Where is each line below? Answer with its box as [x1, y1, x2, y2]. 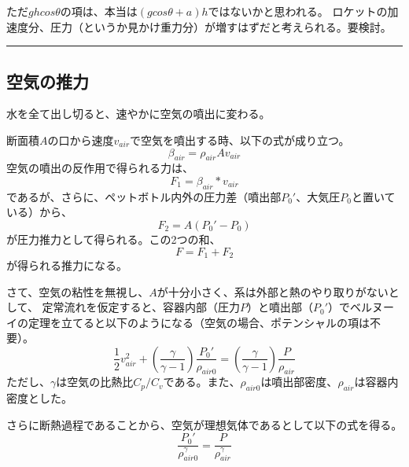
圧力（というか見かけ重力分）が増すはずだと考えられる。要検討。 [50, 18, 392, 35]
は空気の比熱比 [56, 373, 134, 390]
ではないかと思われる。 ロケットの [208, 3, 388, 19]
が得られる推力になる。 [6, 257, 127, 273]
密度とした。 [6, 390, 72, 406]
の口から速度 [47, 131, 114, 148]
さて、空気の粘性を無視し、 [6, 283, 149, 300]
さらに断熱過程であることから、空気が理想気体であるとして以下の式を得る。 [6, 416, 403, 432]
